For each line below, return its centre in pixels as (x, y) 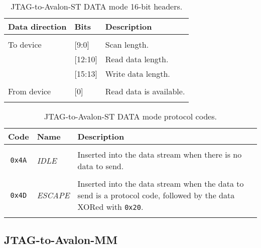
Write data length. (138, 74)
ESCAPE (53, 195)
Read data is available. (145, 91)
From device (30, 91)
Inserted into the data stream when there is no (160, 154)
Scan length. (127, 44)
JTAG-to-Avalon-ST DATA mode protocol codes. (130, 116)
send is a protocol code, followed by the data (156, 195)
